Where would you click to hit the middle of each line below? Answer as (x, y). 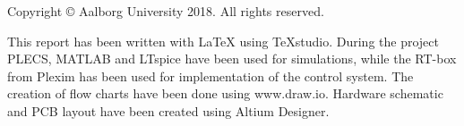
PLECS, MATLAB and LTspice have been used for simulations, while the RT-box (232, 59)
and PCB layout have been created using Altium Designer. (168, 110)
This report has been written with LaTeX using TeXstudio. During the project (223, 41)
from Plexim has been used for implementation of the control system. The (211, 76)
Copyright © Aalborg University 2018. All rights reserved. (166, 11)
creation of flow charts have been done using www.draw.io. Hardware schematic (225, 93)
